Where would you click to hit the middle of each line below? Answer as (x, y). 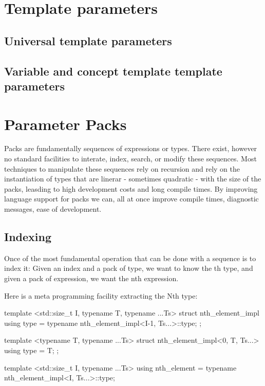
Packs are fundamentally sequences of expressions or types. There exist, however (131, 148)
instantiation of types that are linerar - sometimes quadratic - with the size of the (133, 179)
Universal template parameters (88, 40)
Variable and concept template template (113, 71)
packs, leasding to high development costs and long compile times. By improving (131, 188)
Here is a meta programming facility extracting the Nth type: (101, 295)
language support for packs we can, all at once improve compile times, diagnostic (131, 199)
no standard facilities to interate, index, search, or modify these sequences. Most (130, 159)
